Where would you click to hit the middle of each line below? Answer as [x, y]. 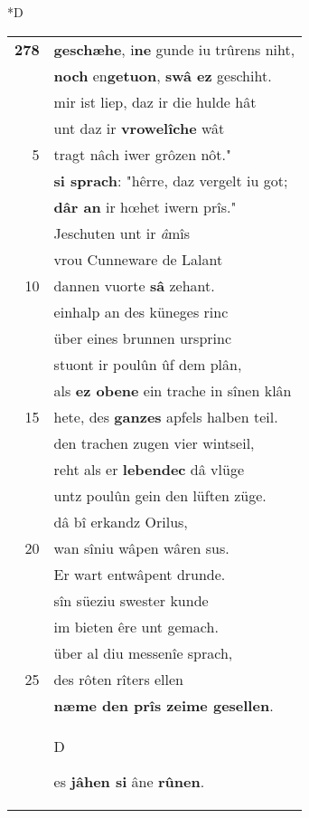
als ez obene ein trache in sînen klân [173, 390]
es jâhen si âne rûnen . [129, 781]
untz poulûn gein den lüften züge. [160, 495]
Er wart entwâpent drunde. [140, 574]
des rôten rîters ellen [119, 679]
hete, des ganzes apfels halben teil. [166, 416]
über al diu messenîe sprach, [143, 652]
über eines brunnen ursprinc [143, 338]
